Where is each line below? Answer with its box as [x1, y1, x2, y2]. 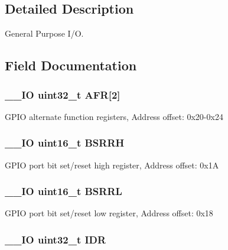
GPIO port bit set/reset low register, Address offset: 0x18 [5, 207, 213, 219]
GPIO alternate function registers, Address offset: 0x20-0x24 [5, 110, 223, 122]
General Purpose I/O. [5, 27, 84, 40]
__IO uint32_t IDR [5, 232, 106, 246]
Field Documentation [5, 56, 137, 74]
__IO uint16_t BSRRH [5, 135, 125, 150]
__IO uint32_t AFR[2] [5, 87, 120, 102]
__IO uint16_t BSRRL [5, 184, 122, 199]
